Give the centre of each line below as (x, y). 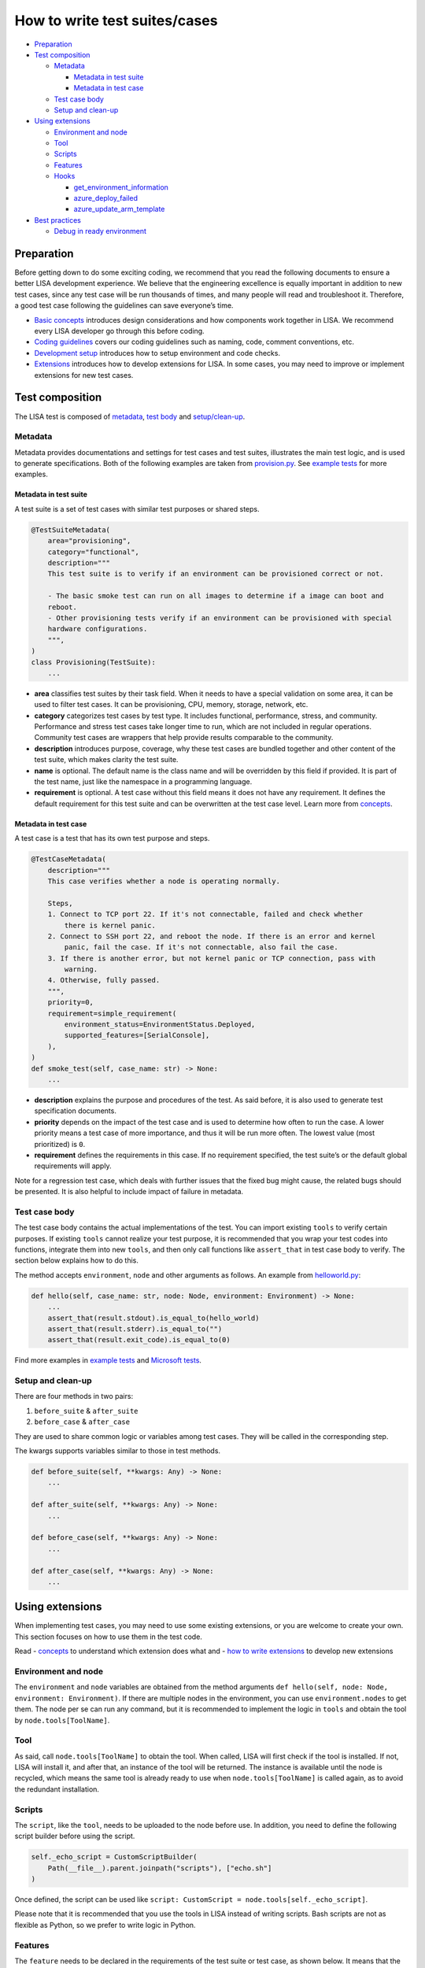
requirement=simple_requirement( (112, 1013)
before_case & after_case (82, 1422)
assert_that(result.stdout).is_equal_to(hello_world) (153, 1318)
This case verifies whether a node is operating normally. (164, 881)
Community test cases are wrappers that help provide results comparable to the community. (184, 738)
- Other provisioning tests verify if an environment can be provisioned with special (220, 618)
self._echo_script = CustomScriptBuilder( (114, 1857)
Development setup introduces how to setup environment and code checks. (157, 353)
